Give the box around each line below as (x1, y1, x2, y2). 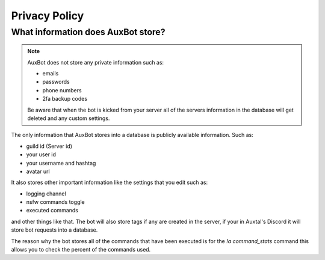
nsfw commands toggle (26, 198, 85, 206)
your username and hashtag (26, 159, 96, 166)
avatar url (26, 168, 51, 175)
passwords (42, 78, 70, 86)
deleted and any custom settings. (27, 115, 110, 122)
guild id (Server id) (26, 142, 72, 150)
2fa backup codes (42, 95, 87, 103)
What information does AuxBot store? (11, 27, 166, 37)
